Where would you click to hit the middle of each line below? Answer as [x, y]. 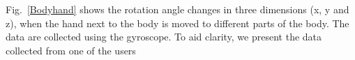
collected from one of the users [71, 50]
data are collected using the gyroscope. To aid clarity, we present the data [164, 37]
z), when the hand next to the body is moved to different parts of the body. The [177, 23]
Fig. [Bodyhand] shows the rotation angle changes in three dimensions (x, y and [177, 9]
